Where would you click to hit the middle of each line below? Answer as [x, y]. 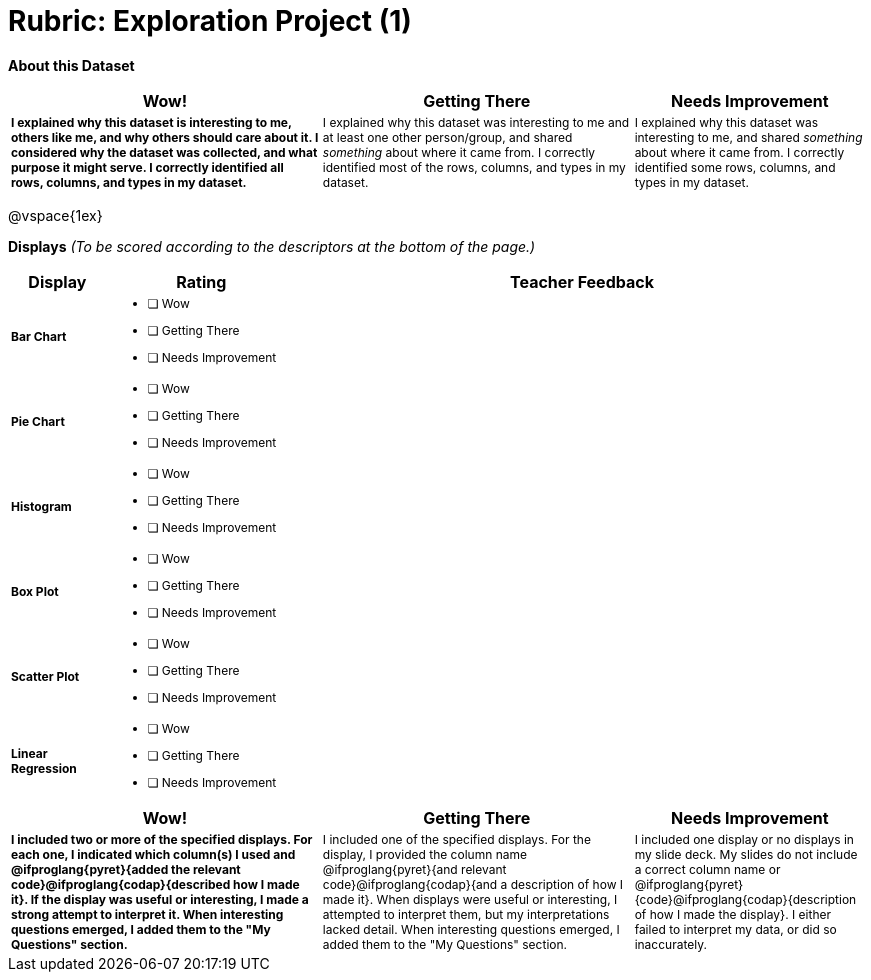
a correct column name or [707, 869]
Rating [201, 281]
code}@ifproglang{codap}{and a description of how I [473, 884]
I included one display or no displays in [744, 839]
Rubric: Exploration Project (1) [210, 21]
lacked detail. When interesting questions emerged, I [471, 929]
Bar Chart [39, 336]
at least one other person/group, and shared [447, 137]
